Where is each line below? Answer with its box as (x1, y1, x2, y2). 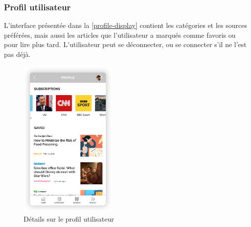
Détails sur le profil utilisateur (24, 213, 114, 224)
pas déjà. (4, 49, 31, 59)
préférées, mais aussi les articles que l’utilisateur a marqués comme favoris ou (4, 29, 236, 40)
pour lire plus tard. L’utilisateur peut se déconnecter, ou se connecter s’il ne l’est (4, 39, 247, 50)
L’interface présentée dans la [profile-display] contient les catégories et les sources (4, 20, 247, 30)
